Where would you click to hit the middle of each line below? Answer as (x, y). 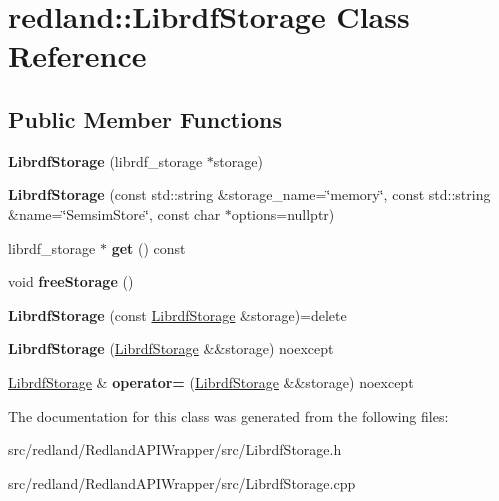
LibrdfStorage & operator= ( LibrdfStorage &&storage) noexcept (211, 381)
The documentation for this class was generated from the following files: (228, 415)
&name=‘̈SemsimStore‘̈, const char (114, 213)
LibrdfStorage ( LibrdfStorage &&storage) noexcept (171, 348)
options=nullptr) (283, 213)
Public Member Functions (145, 118)
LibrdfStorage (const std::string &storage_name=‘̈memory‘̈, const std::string (249, 194)
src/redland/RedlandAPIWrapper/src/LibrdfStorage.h (175, 449)
